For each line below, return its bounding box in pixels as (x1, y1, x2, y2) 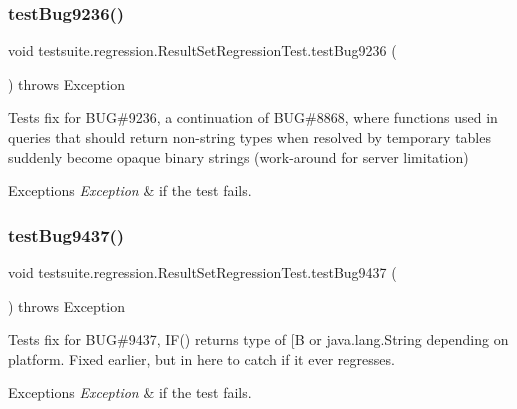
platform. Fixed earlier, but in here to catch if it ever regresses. (8, 348, 395, 369)
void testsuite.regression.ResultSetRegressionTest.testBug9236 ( (8, 40, 397, 61)
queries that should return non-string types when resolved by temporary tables (8, 127, 491, 147)
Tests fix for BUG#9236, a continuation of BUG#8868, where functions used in (8, 107, 498, 128)
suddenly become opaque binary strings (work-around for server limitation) (8, 146, 469, 167)
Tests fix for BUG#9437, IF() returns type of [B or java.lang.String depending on (8, 329, 509, 350)
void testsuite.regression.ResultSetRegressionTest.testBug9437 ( (8, 262, 397, 282)
